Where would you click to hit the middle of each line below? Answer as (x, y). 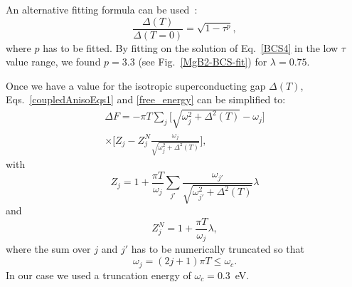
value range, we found (53, 62)
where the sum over (48, 249)
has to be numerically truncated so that (218, 249)
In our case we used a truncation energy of (98, 275)
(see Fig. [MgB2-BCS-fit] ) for (203, 62)
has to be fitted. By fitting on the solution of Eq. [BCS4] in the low (191, 47)
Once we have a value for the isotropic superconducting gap (136, 85)
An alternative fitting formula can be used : (102, 9)
